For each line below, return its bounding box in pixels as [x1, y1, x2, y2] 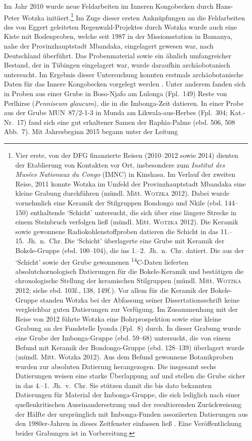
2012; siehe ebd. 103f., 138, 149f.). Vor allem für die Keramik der [15, 285, 208, 295]
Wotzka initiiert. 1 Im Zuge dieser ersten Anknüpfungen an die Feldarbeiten [22, 11, 245, 22]
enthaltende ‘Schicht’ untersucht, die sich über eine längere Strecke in [30, 207, 236, 217]
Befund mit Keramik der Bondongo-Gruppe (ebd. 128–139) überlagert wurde [15, 342, 245, 352]
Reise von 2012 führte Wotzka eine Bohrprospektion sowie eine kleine [15, 313, 221, 323]
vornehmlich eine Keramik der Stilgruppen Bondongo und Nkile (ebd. [15, 197, 222, 207]
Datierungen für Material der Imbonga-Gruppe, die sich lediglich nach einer [15, 390, 240, 400]
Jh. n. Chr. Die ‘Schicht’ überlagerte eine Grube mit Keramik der [27, 236, 225, 246]
